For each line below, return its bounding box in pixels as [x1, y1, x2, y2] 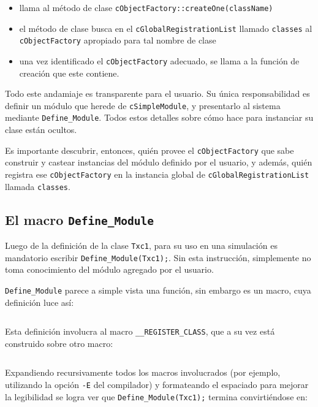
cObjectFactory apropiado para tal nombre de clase [19, 34, 216, 47]
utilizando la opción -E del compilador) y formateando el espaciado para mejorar [5, 378, 309, 391]
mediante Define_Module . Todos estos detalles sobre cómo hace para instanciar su [5, 111, 314, 124]
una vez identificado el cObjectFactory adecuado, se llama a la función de [19, 54, 300, 67]
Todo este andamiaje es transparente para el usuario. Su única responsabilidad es [5, 87, 310, 100]
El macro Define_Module [5, 210, 154, 229]
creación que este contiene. [19, 66, 119, 79]
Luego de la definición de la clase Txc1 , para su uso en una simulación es [5, 239, 278, 252]
